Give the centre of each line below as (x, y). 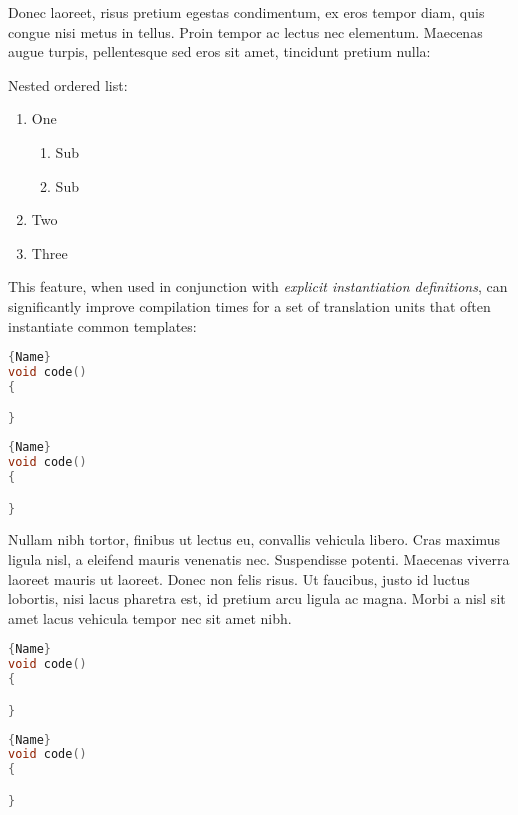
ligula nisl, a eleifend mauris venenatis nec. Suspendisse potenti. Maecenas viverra (259, 559)
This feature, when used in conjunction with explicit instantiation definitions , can (258, 286)
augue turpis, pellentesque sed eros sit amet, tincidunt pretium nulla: (219, 51)
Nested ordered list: (68, 84)
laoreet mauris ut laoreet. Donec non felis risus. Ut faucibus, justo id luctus (239, 578)
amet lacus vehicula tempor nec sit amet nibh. (150, 617)
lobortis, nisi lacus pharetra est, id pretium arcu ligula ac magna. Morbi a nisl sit (257, 598)
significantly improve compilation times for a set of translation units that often (249, 305)
